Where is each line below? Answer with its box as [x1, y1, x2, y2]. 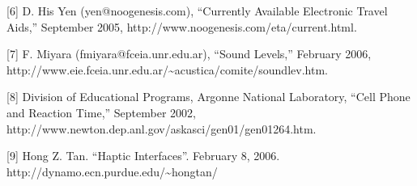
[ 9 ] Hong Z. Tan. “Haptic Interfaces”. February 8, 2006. [6, 147, 280, 164]
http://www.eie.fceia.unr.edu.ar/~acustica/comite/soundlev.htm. [6, 61, 328, 78]
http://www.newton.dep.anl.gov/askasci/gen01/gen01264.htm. [6, 120, 317, 137]
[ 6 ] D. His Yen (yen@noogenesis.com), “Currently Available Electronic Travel [6, 2, 388, 19]
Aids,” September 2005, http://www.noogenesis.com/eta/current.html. [6, 18, 357, 35]
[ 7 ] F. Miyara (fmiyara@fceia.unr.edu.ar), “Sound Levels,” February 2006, [6, 45, 372, 62]
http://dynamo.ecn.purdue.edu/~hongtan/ [6, 163, 218, 180]
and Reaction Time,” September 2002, [6, 104, 196, 120]
